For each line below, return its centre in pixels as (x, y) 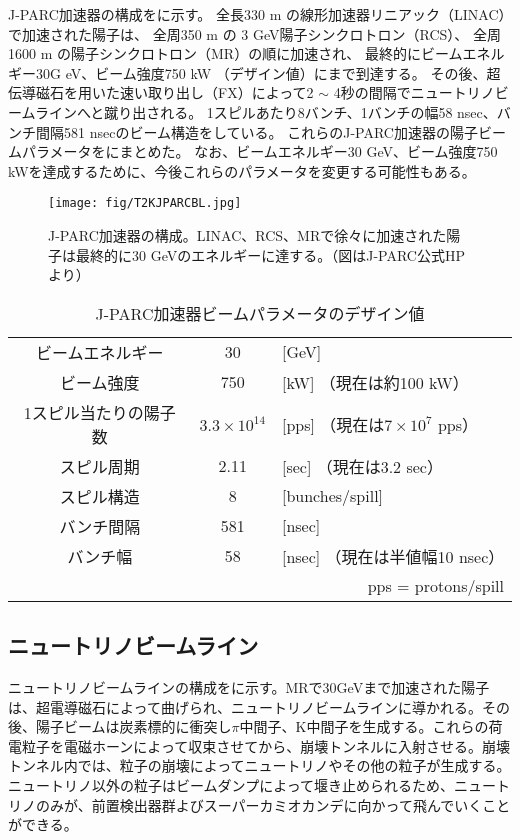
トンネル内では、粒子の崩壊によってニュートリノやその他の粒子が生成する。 (259, 765)
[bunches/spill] (332, 496)
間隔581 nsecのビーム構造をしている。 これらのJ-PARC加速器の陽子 (256, 131)
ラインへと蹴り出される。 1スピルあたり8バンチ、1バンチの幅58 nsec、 (265, 111)
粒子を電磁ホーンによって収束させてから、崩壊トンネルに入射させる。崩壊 (265, 745)
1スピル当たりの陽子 (99, 412)
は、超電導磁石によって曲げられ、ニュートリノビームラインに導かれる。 (245, 706)
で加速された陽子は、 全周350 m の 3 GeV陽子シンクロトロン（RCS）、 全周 (254, 33)
